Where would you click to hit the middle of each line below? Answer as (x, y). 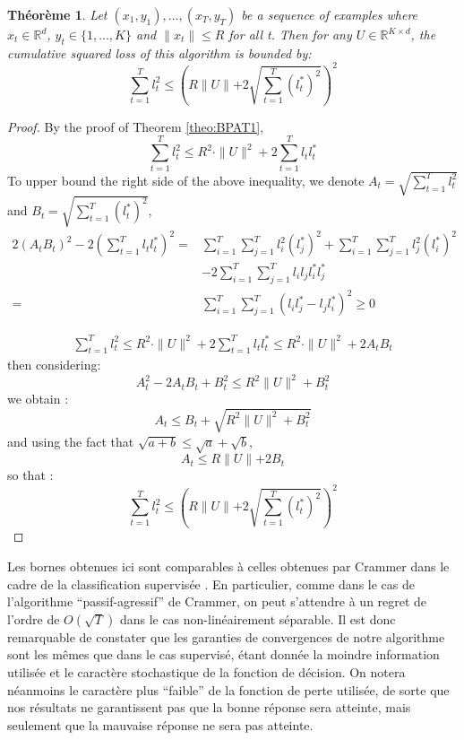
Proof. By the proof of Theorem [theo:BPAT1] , (136, 126)
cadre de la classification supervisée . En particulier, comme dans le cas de (211, 583)
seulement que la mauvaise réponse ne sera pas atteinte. (160, 724)
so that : (30, 475)
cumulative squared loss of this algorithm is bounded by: (159, 52)
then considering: (54, 365)
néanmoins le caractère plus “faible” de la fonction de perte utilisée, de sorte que (228, 689)
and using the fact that (71, 441)
